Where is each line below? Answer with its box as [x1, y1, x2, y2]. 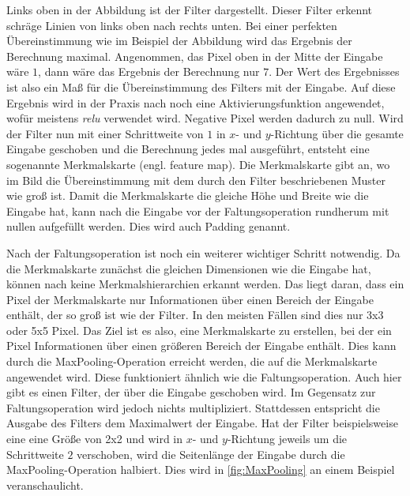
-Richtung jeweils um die [227, 430, 348, 447]
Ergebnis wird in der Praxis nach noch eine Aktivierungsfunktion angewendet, [6, 94, 385, 111]
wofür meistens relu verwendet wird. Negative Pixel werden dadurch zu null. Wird [6, 110, 404, 126]
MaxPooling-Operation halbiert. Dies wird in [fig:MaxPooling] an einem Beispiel [6, 461, 395, 478]
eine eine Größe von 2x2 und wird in [6, 430, 183, 447]
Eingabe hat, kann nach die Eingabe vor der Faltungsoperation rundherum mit [6, 202, 389, 219]
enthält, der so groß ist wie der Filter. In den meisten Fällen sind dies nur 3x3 [6, 306, 384, 323]
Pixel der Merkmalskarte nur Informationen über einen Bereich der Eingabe [6, 291, 374, 307]
